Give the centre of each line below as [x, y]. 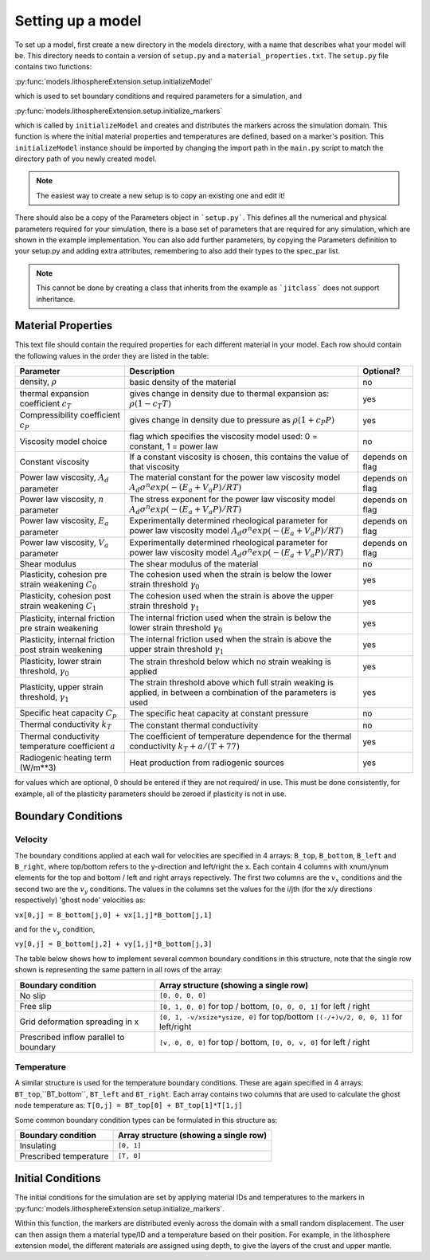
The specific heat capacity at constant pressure [219, 713]
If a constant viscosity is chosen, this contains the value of [239, 457]
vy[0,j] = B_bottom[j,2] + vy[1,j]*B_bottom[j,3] [113, 944]
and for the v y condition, [55, 930]
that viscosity [154, 467]
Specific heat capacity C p [68, 714]
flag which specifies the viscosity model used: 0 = [223, 437]
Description [152, 371]
